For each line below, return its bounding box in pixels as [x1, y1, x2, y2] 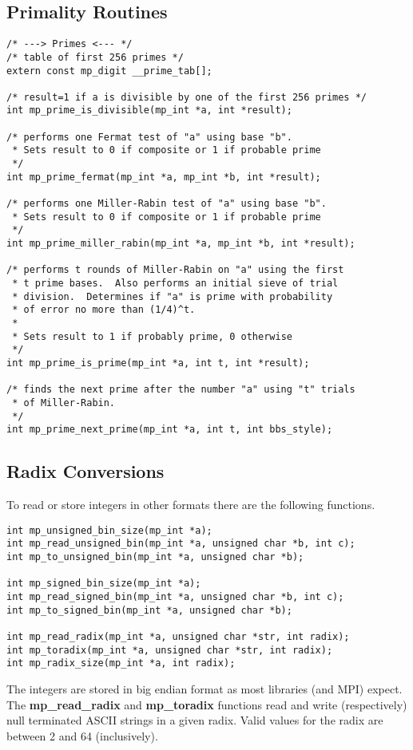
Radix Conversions [6, 459, 165, 484]
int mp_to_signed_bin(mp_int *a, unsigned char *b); [6, 604, 292, 616]
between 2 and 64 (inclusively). [6, 727, 158, 744]
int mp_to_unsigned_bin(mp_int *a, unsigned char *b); [6, 551, 304, 562]
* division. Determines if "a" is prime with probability [12, 290, 333, 302]
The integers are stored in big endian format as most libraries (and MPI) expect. [6, 680, 403, 697]
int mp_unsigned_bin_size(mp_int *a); [6, 524, 212, 536]
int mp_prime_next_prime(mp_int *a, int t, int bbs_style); [6, 424, 333, 436]
